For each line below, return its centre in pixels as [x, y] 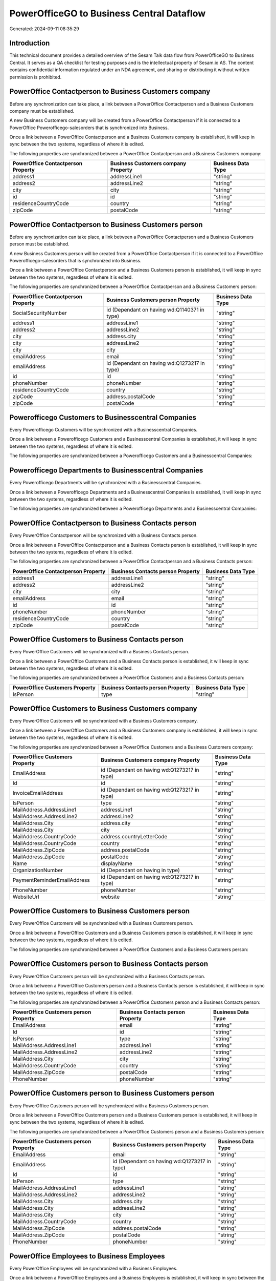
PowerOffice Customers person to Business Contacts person [109, 964]
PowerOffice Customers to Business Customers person [100, 911]
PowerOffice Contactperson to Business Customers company [110, 91]
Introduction [30, 43]
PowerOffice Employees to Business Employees [87, 1256]
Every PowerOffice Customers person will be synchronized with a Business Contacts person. [107, 976]
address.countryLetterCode [134, 836]
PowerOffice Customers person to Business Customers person [112, 1093]
